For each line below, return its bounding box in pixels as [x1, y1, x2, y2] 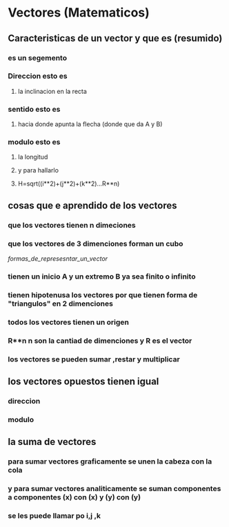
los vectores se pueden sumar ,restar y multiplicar [8, 354, 180, 364]
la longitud [17, 153, 48, 161]
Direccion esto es [8, 71, 68, 81]
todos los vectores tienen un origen [8, 317, 130, 327]
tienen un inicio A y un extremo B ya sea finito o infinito [8, 271, 196, 281]
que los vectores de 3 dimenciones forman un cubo [8, 239, 183, 248]
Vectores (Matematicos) [8, 5, 150, 21]
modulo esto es [8, 137, 61, 147]
